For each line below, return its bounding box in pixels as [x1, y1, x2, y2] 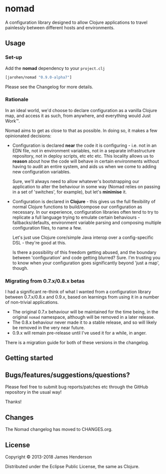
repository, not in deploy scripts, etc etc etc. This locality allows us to [12, 153, 154, 159]
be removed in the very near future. [12, 325, 85, 331]
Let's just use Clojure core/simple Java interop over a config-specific [12, 234, 154, 240]
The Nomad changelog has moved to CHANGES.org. [5, 426, 113, 432]
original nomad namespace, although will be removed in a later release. [12, 314, 155, 320]
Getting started [5, 354, 54, 362]
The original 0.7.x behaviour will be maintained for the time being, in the [12, 309, 159, 315]
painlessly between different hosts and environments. [5, 24, 115, 30]
